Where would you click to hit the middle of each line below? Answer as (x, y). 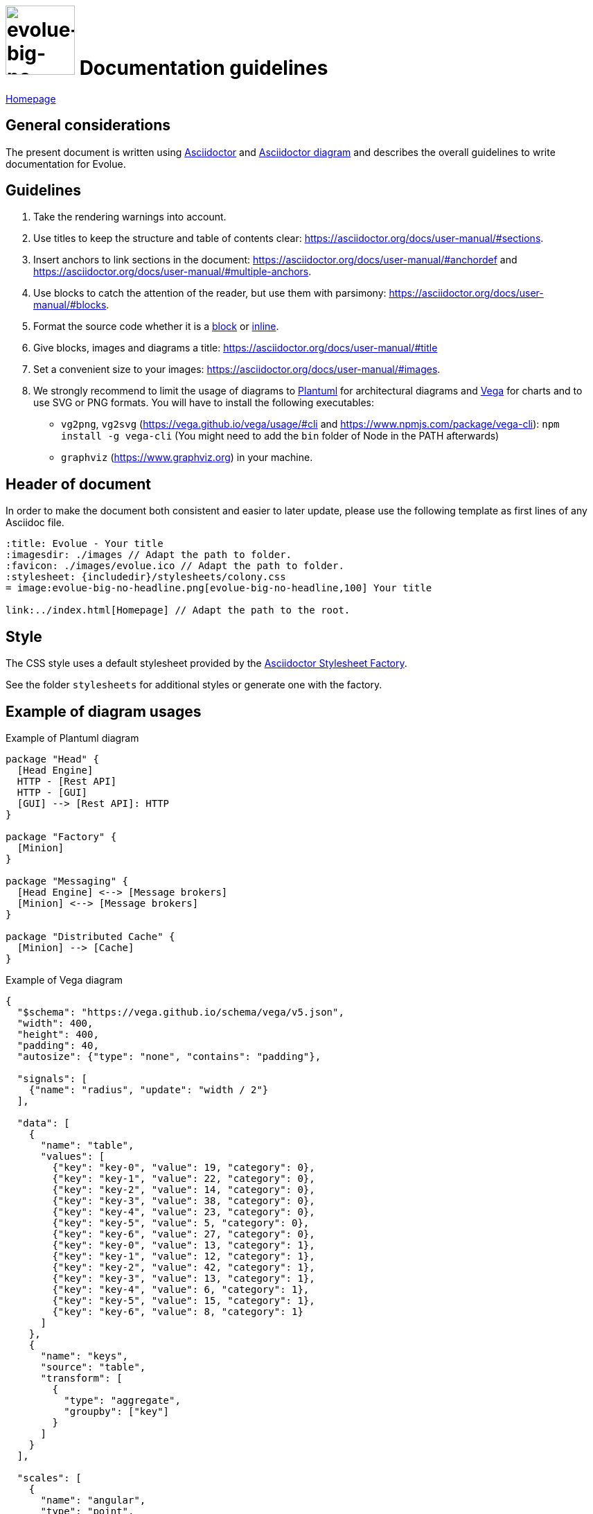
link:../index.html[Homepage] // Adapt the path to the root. (178, 610)
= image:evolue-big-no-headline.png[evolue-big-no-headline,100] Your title (219, 588)
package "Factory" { (61, 836)
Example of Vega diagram (64, 980)
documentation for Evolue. (66, 164)
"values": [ (73, 1156)
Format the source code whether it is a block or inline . (156, 327)
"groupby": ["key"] (117, 1411)
